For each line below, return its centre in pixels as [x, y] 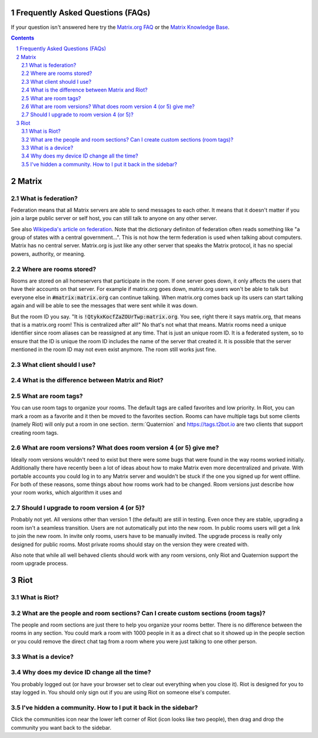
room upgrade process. [39, 563]
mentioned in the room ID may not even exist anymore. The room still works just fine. [114, 350]
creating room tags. [35, 432]
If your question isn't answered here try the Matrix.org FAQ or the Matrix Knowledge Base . [120, 27]
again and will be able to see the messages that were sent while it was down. [104, 306]
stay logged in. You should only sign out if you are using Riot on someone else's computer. [121, 692]
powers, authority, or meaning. [48, 254]
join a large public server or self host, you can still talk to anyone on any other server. [114, 218]
